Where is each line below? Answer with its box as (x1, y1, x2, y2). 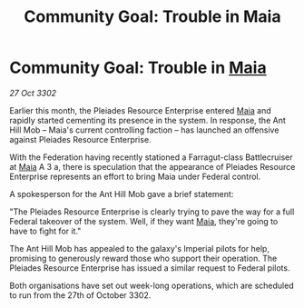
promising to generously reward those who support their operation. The (9, 253, 278, 263)
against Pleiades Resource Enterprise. (9, 134, 152, 144)
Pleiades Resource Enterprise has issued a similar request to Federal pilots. (9, 262, 290, 273)
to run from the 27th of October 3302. (9, 289, 152, 301)
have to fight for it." (9, 225, 82, 236)
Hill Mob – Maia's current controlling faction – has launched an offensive (9, 124, 279, 135)
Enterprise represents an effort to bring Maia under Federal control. (9, 171, 261, 182)
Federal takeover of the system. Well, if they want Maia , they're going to (9, 215, 279, 226)
